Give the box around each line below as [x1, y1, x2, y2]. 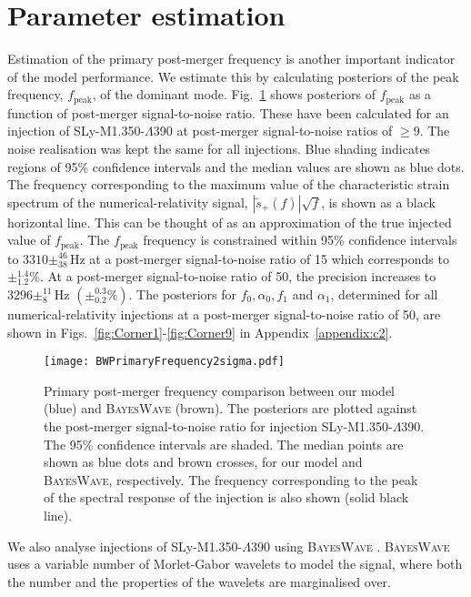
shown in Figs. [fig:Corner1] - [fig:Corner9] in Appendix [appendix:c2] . [7, 322, 393, 341]
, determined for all [330, 284, 438, 303]
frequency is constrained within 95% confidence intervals [143, 230, 457, 249]
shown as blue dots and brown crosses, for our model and [44, 452, 363, 471]
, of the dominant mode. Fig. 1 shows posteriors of [92, 85, 376, 104]
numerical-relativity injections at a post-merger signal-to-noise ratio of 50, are [7, 304, 441, 323]
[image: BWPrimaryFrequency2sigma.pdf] [44, 355, 285, 369]
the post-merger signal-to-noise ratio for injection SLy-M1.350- [44, 417, 393, 435]
